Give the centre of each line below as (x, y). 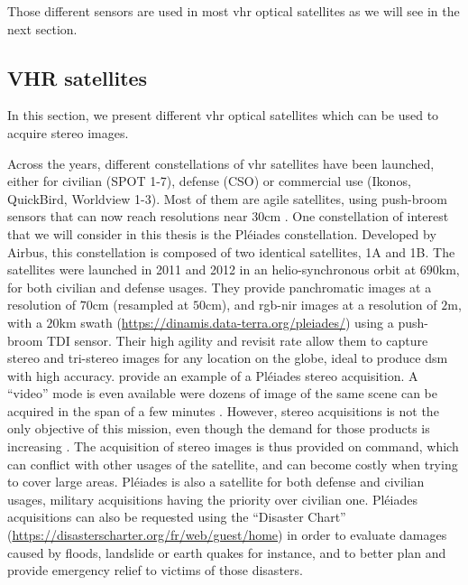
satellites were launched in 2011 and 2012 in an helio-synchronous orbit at (212, 269)
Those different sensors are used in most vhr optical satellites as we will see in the (234, 11)
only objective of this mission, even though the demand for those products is (219, 428)
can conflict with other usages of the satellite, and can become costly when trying (233, 464)
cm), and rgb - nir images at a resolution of (321, 305)
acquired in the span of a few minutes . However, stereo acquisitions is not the (223, 410)
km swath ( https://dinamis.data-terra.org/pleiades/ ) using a (226, 322)
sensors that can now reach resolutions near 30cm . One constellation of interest (228, 216)
